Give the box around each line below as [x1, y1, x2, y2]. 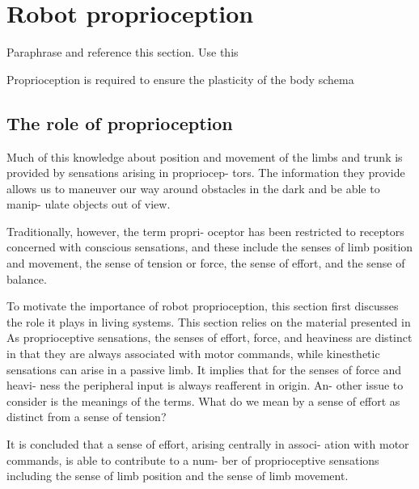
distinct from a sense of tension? [6, 408, 167, 425]
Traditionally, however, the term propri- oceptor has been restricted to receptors [6, 222, 404, 239]
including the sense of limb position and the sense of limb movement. [6, 467, 349, 484]
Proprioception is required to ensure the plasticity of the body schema [6, 70, 354, 87]
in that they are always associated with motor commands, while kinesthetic [6, 345, 380, 362]
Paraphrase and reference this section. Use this [6, 44, 239, 61]
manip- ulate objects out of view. [6, 196, 171, 213]
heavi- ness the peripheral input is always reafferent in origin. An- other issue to [6, 377, 404, 394]
